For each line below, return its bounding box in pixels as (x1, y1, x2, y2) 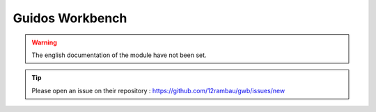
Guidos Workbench (13, 10, 127, 26)
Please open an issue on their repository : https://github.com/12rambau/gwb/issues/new (31, 86, 285, 95)
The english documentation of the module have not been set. (31, 51, 207, 59)
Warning (31, 38, 57, 47)
